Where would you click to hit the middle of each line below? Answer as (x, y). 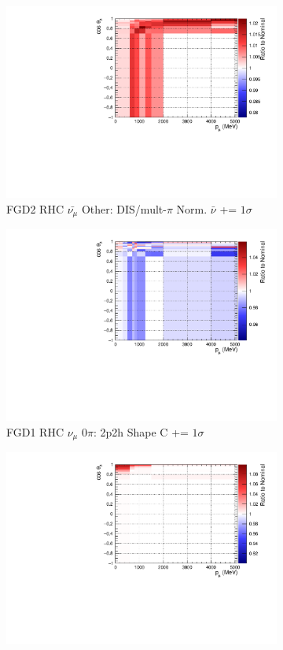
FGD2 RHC (35, 208)
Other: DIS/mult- (124, 208)
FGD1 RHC (35, 431)
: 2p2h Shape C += (141, 431)
